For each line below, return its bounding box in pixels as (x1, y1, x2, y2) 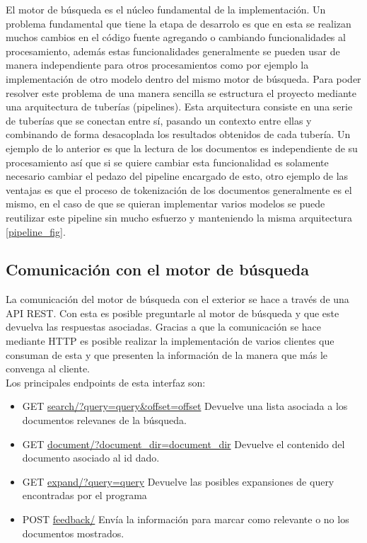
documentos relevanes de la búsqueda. (22, 413, 187, 428)
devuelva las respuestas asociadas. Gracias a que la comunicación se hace (6, 319, 321, 334)
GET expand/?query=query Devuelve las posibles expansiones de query (22, 474, 334, 488)
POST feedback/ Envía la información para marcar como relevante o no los (22, 512, 349, 527)
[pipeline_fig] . (6, 224, 66, 239)
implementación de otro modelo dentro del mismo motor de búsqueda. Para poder (6, 71, 361, 86)
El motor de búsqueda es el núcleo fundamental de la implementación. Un (6, 2, 326, 16)
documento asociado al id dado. (22, 450, 160, 465)
